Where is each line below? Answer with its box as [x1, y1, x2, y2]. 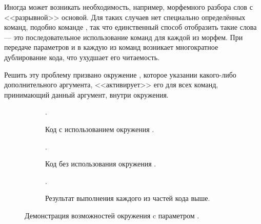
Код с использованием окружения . [45, 123, 154, 134]
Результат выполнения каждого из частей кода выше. [45, 193, 210, 203]
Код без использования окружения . [45, 158, 156, 169]
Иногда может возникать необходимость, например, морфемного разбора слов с [4, 2, 253, 12]
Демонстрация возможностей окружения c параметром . [25, 210, 199, 220]
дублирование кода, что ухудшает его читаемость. [4, 51, 159, 62]
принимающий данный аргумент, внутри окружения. [4, 89, 169, 100]
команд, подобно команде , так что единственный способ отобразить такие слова [4, 22, 257, 32]
